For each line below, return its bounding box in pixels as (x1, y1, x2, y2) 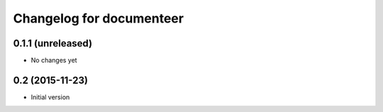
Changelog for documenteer (13, 11, 184, 26)
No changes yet (30, 56, 77, 65)
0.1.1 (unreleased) (13, 37, 92, 49)
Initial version (30, 92, 70, 101)
